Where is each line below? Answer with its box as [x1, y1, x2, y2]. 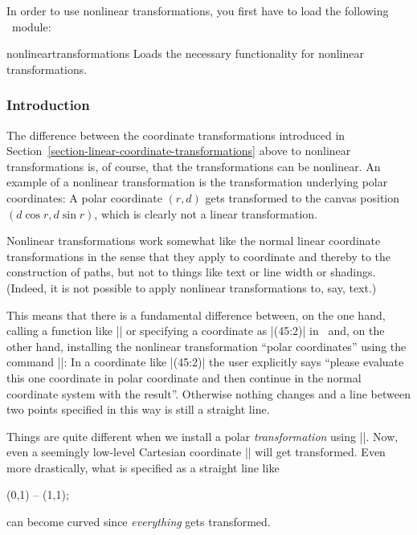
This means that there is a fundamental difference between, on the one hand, [6, 306, 386, 323]
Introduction [6, 95, 90, 115]
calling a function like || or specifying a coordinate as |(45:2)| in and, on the [6, 322, 385, 339]
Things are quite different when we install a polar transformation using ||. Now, [6, 427, 399, 444]
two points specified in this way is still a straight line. [6, 401, 270, 418]
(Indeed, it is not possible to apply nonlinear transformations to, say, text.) [6, 279, 377, 296]
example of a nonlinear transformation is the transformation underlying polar [6, 174, 388, 190]
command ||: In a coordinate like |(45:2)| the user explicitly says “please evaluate [6, 353, 404, 370]
